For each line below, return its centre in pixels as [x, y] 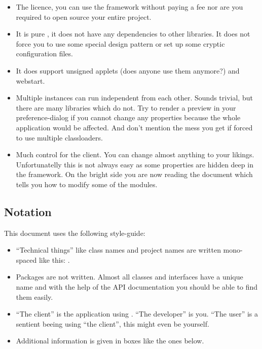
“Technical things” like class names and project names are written [118, 250]
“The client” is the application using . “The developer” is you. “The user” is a [137, 314]
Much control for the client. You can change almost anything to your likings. [135, 154]
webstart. [30, 80]
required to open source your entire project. [84, 16]
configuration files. [44, 54]
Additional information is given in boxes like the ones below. [110, 341]
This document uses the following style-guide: [75, 233]
